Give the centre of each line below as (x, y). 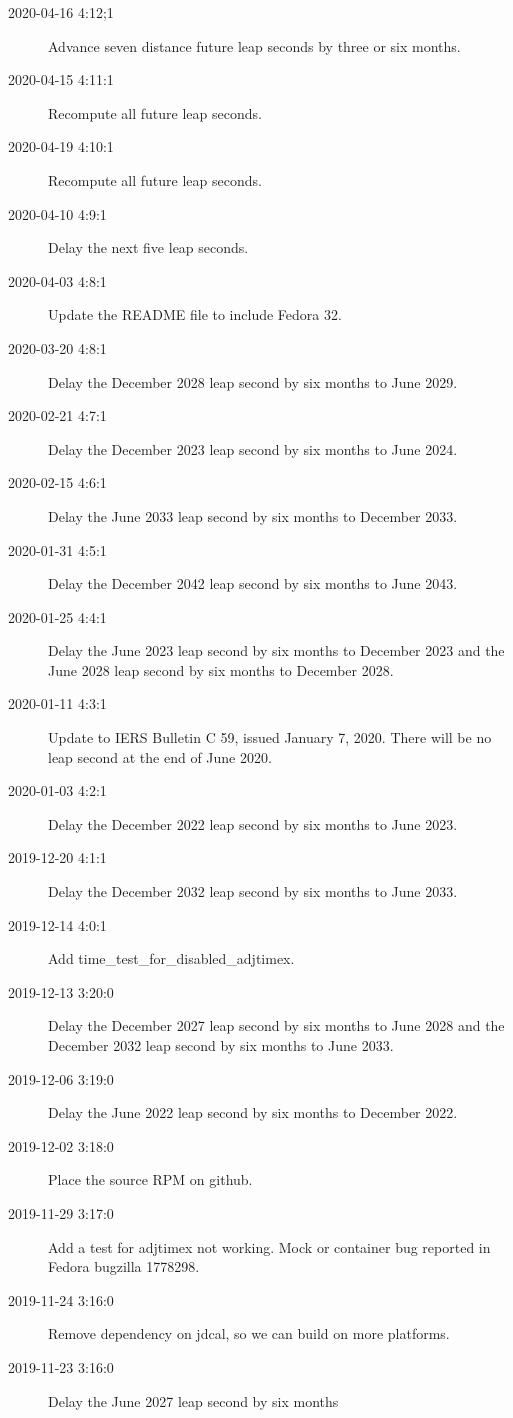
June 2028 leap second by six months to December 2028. (221, 669)
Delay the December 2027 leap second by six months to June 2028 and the (276, 1025)
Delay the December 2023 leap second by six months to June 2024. (253, 448)
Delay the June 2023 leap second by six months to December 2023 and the (276, 650)
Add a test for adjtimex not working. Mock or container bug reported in (269, 1246)
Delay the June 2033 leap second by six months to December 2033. (253, 515)
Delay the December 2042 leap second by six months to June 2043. (253, 583)
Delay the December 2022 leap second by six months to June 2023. (253, 823)
